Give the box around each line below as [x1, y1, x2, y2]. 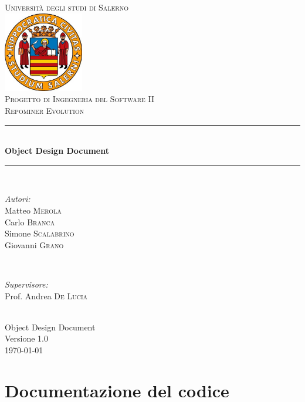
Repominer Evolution [5, 104, 84, 117]
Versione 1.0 [5, 332, 49, 344]
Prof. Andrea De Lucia [5, 289, 88, 302]
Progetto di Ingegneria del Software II [5, 93, 155, 105]
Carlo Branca [5, 215, 55, 228]
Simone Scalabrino [5, 227, 74, 239]
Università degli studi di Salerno [5, 1, 128, 13]
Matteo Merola [5, 204, 62, 217]
